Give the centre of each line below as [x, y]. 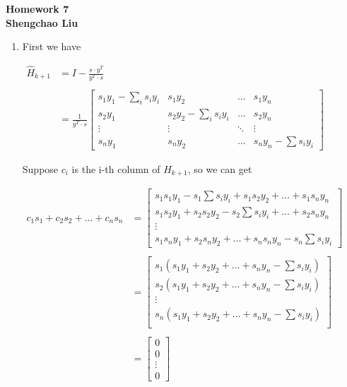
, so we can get [220, 168]
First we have [52, 46]
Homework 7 [37, 8]
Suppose [40, 168]
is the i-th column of [116, 168]
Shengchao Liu [42, 22]
